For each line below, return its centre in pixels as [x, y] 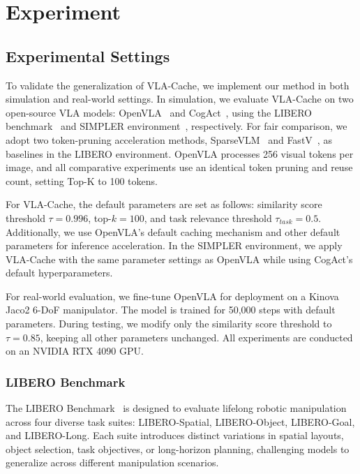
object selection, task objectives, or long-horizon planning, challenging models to [178, 449]
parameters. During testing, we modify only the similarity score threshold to [169, 324]
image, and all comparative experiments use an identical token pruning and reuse [179, 167]
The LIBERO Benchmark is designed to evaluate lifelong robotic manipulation [176, 408]
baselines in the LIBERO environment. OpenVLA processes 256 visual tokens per [180, 153]
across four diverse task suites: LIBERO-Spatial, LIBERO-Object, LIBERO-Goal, [180, 421]
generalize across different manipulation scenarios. [112, 462]
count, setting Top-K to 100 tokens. [82, 180]
